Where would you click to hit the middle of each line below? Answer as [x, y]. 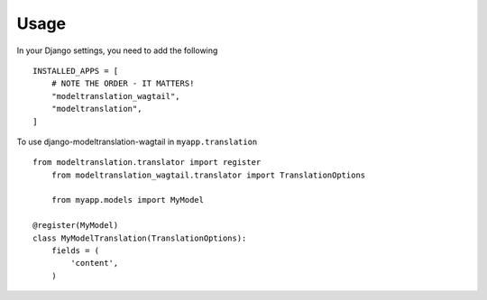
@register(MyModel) [76, 226]
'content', [95, 263]
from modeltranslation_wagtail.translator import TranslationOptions [208, 175]
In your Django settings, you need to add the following [117, 50]
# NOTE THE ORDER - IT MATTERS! [123, 84]
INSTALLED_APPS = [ [76, 71]
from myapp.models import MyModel [128, 200]
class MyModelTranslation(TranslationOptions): [140, 238]
